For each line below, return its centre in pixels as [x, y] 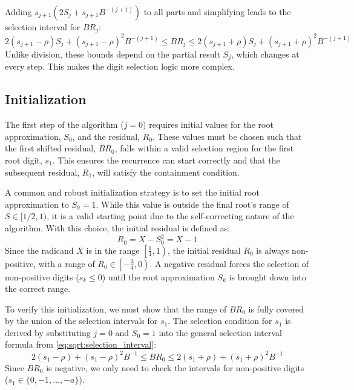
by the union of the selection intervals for [81, 321]
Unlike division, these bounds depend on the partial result [113, 54]
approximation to [37, 204]
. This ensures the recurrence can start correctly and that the [166, 160]
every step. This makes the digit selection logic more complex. [120, 66]
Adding [18, 12]
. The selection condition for [220, 321]
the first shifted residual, [51, 148]
